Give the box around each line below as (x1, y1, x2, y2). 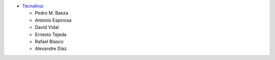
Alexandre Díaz (35, 46, 67, 52)
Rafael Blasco (35, 38, 64, 44)
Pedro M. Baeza (35, 10, 69, 16)
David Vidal (35, 24, 59, 31)
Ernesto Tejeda (35, 31, 67, 38)
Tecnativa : (22, 3, 44, 9)
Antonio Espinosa (35, 17, 72, 23)
